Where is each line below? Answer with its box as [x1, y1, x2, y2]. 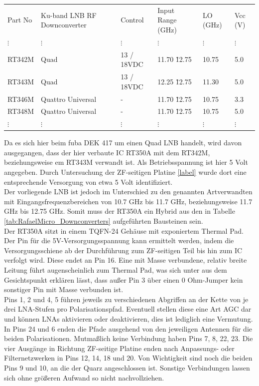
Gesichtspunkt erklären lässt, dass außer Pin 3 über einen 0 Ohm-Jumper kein [4, 274, 243, 285]
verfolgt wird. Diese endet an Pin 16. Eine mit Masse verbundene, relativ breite [4, 255, 247, 265]
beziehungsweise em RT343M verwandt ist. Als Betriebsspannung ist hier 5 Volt [4, 157, 248, 167]
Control [121, 14, 144, 25]
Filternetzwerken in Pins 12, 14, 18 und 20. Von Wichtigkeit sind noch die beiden [4, 353, 253, 363]
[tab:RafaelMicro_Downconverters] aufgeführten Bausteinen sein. [4, 216, 203, 226]
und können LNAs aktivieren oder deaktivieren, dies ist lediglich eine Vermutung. [4, 313, 253, 324]
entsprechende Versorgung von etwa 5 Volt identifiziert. [4, 176, 173, 187]
